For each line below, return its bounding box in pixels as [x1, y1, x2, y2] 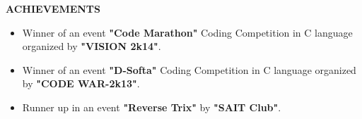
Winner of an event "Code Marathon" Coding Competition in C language [22, 25, 353, 39]
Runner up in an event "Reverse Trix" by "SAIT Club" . [22, 99, 281, 114]
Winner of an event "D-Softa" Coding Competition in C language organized [22, 62, 356, 77]
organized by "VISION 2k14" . [22, 39, 161, 54]
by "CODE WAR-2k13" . [22, 76, 140, 91]
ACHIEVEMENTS [6, 1, 101, 15]
